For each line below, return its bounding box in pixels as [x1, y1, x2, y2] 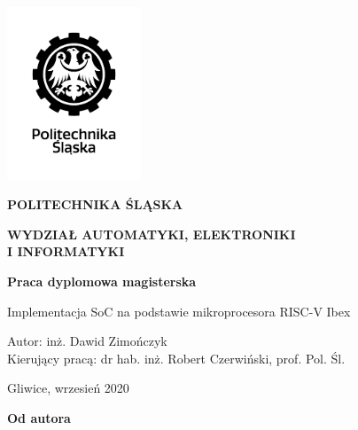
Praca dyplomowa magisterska [7, 272, 197, 291]
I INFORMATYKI [7, 242, 125, 261]
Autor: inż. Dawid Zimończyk [7, 332, 167, 350]
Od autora [7, 409, 71, 427]
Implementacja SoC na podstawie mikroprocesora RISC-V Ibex [7, 301, 351, 320]
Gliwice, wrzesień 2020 [7, 379, 129, 397]
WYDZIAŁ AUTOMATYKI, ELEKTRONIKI [7, 224, 296, 243]
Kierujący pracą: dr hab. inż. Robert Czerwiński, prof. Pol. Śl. [7, 348, 346, 367]
